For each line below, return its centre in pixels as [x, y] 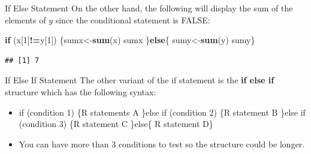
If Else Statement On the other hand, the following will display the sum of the [149, 8]
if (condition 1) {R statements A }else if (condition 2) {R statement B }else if [162, 112]
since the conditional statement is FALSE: [133, 19]
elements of [25, 19]
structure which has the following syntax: [81, 91]
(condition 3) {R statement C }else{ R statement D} [116, 124]
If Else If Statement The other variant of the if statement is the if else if [140, 80]
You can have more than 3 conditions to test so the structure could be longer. [162, 144]
